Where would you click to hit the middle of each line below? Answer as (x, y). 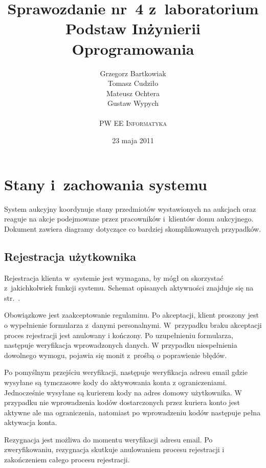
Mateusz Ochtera (133, 93)
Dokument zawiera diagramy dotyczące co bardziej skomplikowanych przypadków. (133, 228)
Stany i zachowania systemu (106, 184)
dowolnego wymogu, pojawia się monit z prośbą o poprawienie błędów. (116, 355)
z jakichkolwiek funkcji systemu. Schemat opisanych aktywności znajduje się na (129, 288)
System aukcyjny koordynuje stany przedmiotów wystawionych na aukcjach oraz (130, 208)
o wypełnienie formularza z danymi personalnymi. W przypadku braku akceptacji (133, 325)
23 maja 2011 (133, 140)
